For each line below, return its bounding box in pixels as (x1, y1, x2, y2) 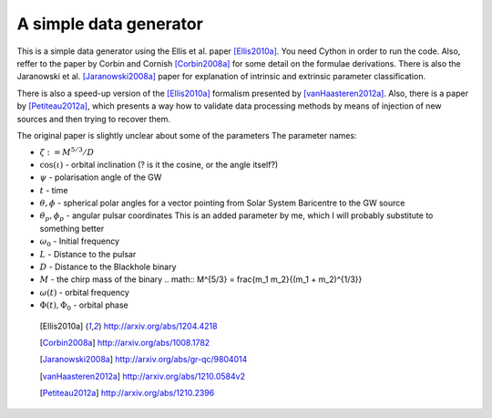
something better (39, 223, 105, 234)
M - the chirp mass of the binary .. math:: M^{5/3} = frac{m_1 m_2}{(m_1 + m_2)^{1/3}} (39, 274, 363, 285)
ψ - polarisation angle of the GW (39, 172, 162, 183)
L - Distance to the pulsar (39, 248, 137, 259)
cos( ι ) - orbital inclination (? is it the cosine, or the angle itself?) (39, 159, 279, 170)
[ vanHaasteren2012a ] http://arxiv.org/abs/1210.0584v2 (39, 371, 246, 381)
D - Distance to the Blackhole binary (39, 261, 177, 272)
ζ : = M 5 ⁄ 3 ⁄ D (39, 146, 95, 158)
